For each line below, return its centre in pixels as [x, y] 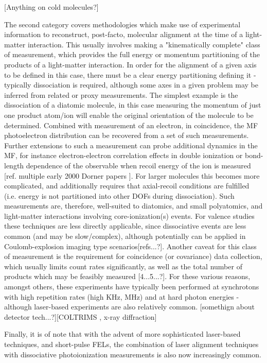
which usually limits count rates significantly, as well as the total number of [123, 266]
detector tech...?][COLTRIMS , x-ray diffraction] [81, 316]
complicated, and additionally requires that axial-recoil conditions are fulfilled [127, 186]
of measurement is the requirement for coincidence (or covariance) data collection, [133, 256]
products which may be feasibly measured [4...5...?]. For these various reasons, [127, 276]
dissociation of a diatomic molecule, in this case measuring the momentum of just [133, 105]
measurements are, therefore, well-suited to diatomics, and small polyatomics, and [133, 206]
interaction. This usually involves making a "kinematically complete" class [144, 44]
